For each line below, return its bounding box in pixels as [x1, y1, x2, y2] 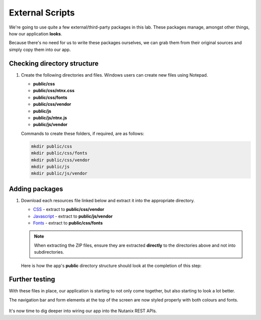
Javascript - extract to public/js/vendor [33, 213, 113, 219]
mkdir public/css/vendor [31, 157, 90, 162]
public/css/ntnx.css [33, 88, 75, 94]
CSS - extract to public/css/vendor [33, 207, 104, 212]
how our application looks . [9, 31, 62, 36]
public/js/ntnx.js [33, 114, 67, 121]
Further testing [9, 275, 55, 284]
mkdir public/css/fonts [31, 150, 88, 156]
